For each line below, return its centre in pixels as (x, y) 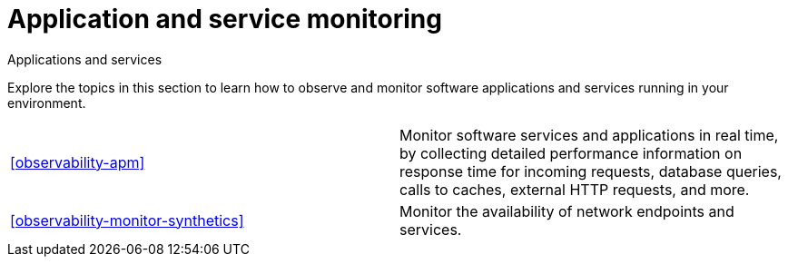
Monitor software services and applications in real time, (589, 135)
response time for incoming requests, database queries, (591, 171)
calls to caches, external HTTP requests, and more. (575, 189)
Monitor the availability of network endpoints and (567, 211)
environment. (47, 103)
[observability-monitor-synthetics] (127, 220)
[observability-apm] (78, 162)
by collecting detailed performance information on (571, 153)
